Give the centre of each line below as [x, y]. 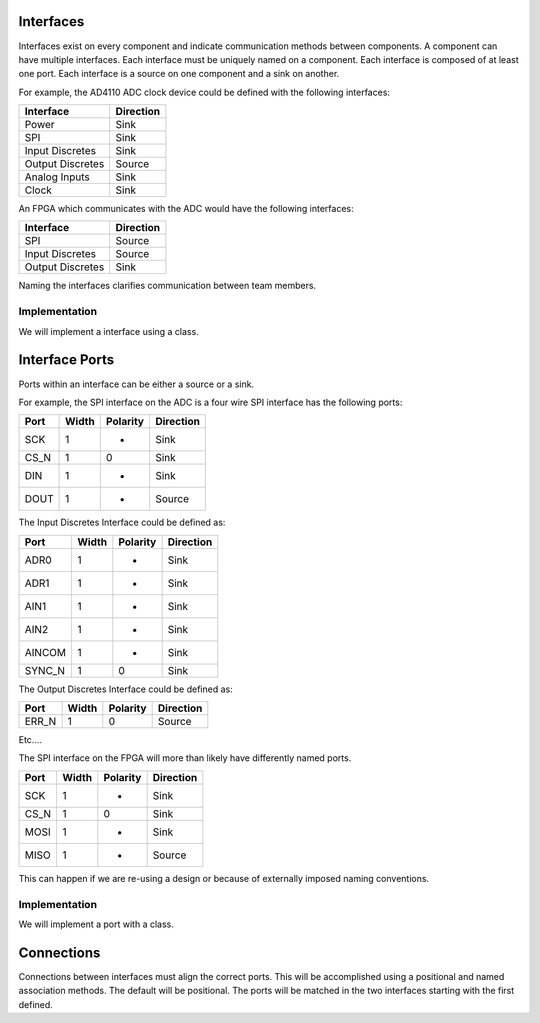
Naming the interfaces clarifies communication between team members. [167, 286]
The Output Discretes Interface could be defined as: [126, 689]
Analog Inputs [57, 177]
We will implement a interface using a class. [108, 331]
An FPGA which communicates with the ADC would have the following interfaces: [186, 209]
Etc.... [30, 740]
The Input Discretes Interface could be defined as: [122, 522]
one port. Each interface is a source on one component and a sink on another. [179, 74]
